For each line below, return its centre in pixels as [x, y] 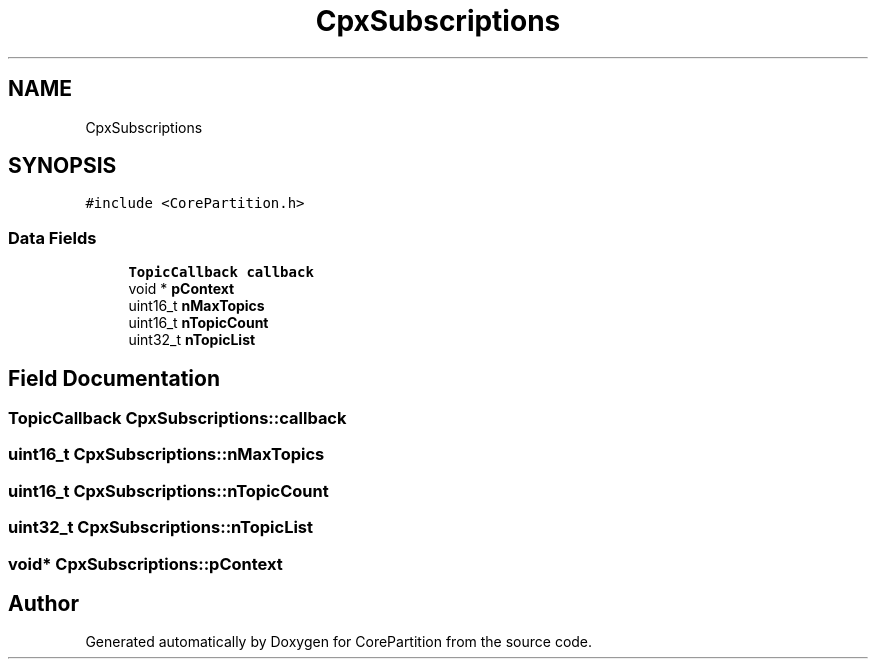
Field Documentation [114, 378]
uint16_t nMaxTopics [196, 306]
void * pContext [181, 289]
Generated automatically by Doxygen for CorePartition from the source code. [339, 642]
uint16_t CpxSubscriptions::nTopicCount [168, 490]
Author [43, 603]
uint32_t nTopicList [192, 340]
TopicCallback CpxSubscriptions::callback [177, 418]
